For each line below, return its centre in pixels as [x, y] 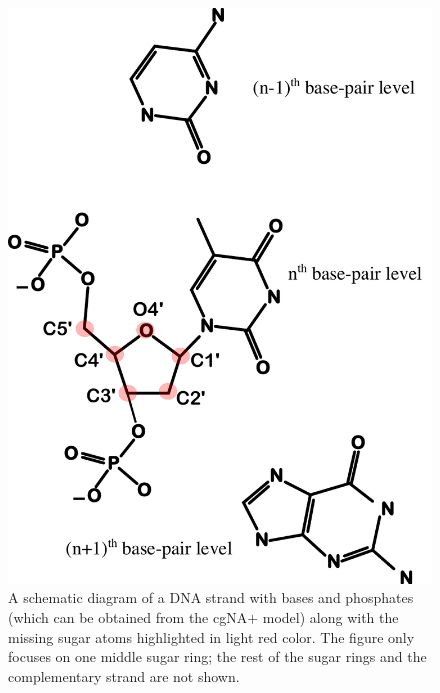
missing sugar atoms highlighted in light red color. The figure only [211, 636]
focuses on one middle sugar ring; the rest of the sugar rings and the [217, 656]
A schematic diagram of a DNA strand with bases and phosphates [211, 597]
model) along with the [330, 617]
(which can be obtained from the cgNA [128, 617]
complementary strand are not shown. [124, 675]
